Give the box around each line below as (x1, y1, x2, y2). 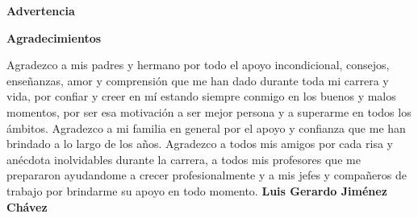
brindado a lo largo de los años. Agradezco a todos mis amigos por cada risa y (6, 135, 393, 152)
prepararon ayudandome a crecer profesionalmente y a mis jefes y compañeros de (6, 167, 407, 183)
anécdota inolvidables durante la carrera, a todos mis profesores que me (6, 150, 361, 167)
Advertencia (6, 2, 75, 19)
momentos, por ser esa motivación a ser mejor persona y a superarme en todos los (6, 103, 412, 120)
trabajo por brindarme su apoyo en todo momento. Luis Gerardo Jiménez (6, 182, 387, 199)
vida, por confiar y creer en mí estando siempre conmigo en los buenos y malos (6, 88, 396, 105)
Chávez (6, 198, 48, 215)
